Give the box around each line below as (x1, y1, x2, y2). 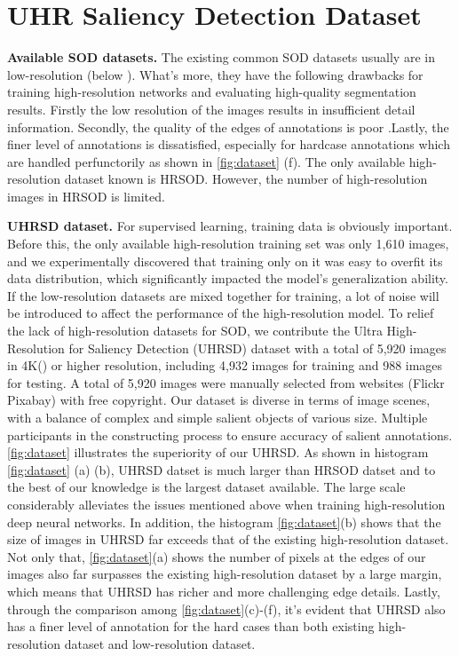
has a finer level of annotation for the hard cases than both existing (7, 617, 375, 636)
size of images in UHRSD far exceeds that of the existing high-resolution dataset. (7, 530, 449, 549)
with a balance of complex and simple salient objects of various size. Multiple (7, 408, 428, 426)
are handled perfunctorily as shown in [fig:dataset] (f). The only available (7, 152, 406, 170)
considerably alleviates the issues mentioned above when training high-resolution (7, 494, 446, 513)
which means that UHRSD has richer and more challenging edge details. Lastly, (7, 581, 440, 600)
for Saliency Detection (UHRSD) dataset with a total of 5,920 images (68, 338, 447, 357)
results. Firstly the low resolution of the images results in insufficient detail (7, 99, 415, 118)
